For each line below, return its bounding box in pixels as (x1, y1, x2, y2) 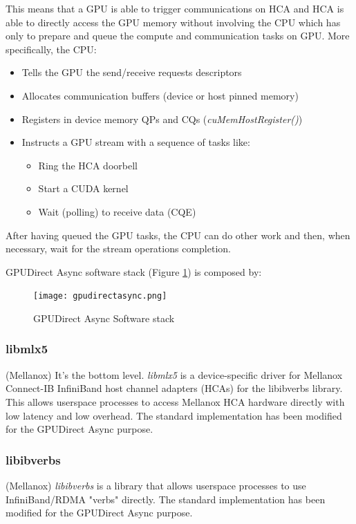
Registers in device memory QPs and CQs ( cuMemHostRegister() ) (21, 111, 303, 126)
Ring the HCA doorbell (38, 158, 138, 172)
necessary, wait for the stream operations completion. (6, 241, 231, 256)
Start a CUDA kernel (38, 181, 129, 196)
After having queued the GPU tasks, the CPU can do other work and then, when (6, 227, 350, 242)
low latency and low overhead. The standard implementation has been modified (6, 408, 342, 422)
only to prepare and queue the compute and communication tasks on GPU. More (6, 28, 350, 43)
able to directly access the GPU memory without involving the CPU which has (6, 15, 341, 29)
